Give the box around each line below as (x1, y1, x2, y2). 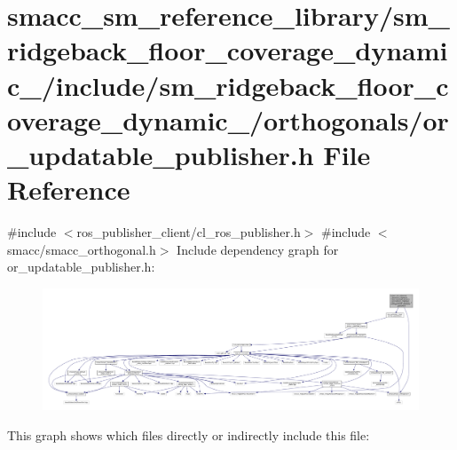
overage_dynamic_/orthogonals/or (7, 101, 449, 138)
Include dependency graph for (177, 240, 339, 258)
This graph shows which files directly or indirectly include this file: (7, 425, 370, 444)
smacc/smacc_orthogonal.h (7, 240, 156, 258)
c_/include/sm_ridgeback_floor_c (7, 67, 449, 103)
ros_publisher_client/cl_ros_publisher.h (76, 223, 301, 241)
